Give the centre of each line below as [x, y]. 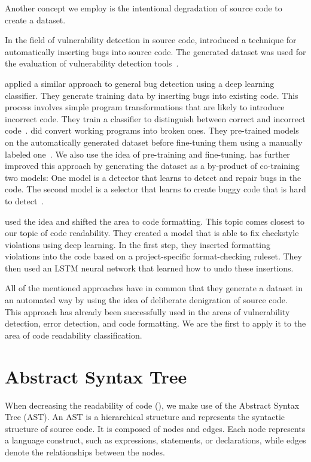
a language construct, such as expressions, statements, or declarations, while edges [155, 440]
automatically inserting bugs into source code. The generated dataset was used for [155, 51]
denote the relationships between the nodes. [85, 452]
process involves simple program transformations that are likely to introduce [145, 107]
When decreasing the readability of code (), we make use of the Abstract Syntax [152, 405]
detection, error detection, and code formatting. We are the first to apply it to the [155, 323]
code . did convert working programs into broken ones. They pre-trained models [152, 130]
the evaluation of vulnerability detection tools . [92, 63]
